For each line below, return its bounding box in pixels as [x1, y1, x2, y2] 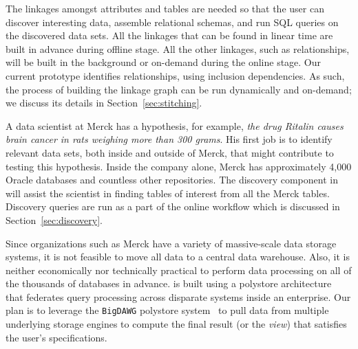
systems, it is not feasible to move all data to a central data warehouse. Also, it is [6, 249, 350, 264]
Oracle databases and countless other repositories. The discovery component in [6, 172, 338, 187]
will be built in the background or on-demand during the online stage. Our [6, 55, 322, 69]
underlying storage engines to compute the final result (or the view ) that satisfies [6, 317, 347, 331]
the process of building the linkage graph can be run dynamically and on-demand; [6, 82, 352, 96]
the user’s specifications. [6, 330, 107, 344]
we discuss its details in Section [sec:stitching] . [6, 95, 202, 110]
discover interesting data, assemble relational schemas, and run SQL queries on [6, 14, 339, 29]
